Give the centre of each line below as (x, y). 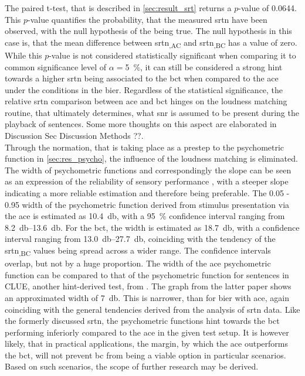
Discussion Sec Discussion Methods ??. (74, 136)
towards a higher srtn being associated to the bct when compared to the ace (142, 78)
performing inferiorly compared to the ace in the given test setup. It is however (147, 332)
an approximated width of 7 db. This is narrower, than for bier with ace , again (147, 297)
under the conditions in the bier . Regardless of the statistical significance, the (144, 89)
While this (23, 55)
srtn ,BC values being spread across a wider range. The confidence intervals (138, 251)
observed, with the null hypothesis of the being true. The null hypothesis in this (148, 31)
